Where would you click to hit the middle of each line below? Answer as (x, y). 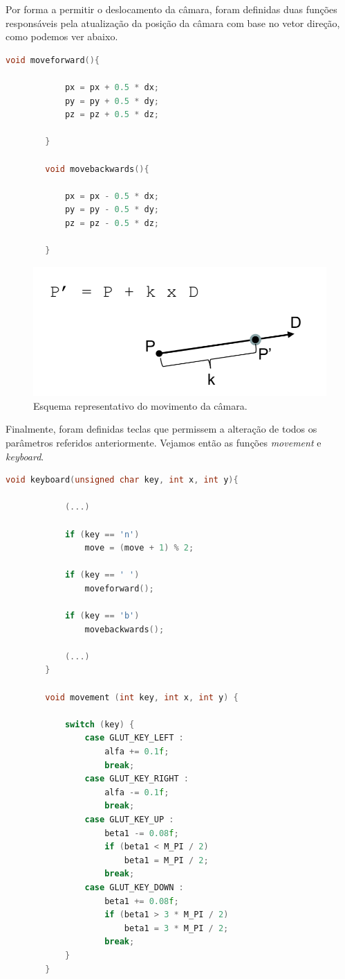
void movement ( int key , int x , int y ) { (142, 697)
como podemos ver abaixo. (62, 36)
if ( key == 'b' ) (102, 616)
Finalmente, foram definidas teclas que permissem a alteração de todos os (161, 429)
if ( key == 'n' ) (102, 534)
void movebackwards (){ (97, 169)
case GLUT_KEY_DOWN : (134, 887)
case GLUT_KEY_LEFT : (134, 738)
